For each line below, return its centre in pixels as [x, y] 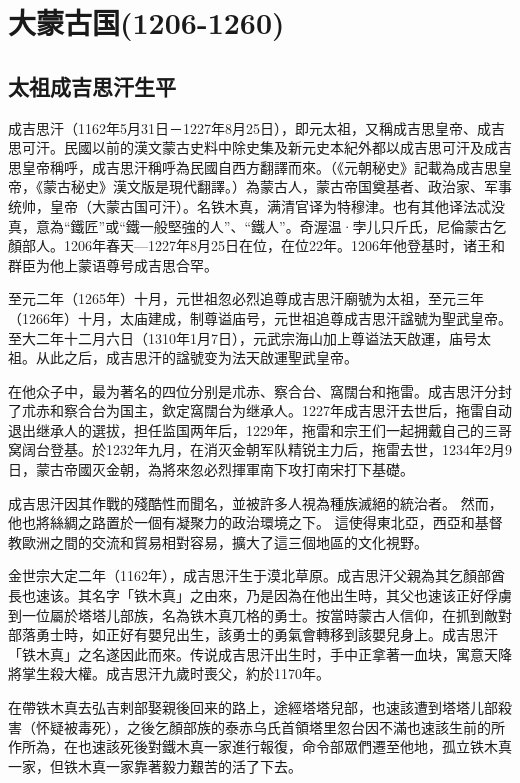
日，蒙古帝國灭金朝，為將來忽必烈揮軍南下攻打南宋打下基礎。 [211, 469]
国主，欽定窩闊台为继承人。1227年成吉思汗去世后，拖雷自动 [315, 410]
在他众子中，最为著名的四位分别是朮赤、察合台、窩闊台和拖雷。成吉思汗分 [253, 390]
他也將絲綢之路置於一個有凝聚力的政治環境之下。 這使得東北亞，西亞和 [241, 522]
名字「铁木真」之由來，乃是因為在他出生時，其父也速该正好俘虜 [301, 595]
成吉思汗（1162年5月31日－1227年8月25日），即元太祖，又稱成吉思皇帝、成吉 [256, 127]
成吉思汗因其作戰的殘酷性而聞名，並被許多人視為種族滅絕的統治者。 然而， [255, 502]
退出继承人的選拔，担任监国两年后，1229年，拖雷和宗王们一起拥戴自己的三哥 [260, 429]
